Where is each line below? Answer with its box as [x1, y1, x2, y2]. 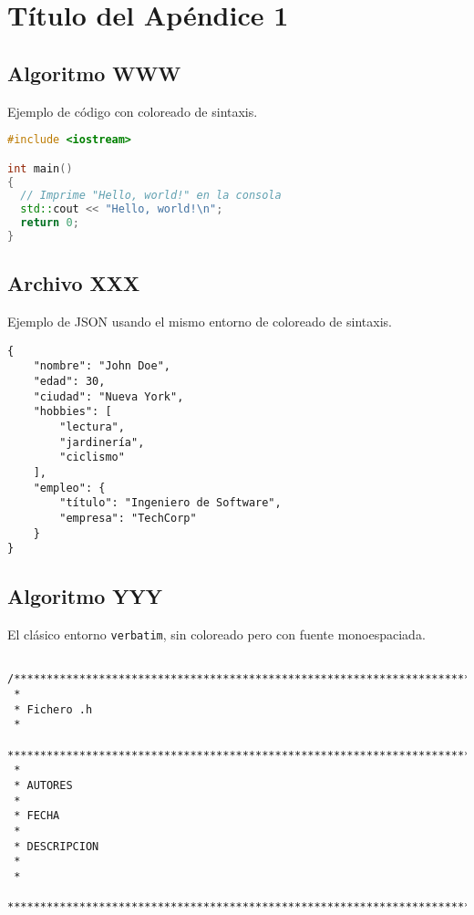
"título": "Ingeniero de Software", [59, 496, 282, 510]
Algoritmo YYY [7, 582, 163, 610]
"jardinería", [59, 435, 145, 449]
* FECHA [14, 809, 60, 823]
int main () [7, 161, 73, 175]
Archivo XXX [7, 269, 140, 297]
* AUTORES [14, 779, 73, 793]
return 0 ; [20, 216, 79, 230]
